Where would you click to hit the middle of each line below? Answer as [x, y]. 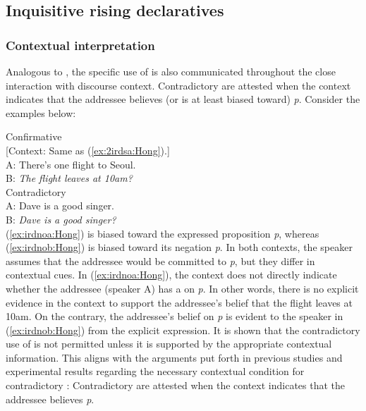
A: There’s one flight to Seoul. [71, 164]
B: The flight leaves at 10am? [69, 178]
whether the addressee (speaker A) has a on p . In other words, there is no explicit [182, 288]
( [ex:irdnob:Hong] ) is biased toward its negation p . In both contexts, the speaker [179, 247]
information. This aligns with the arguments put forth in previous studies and [174, 357]
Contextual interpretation [80, 45]
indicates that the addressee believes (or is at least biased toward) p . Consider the [183, 99]
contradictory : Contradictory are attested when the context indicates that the [176, 385]
